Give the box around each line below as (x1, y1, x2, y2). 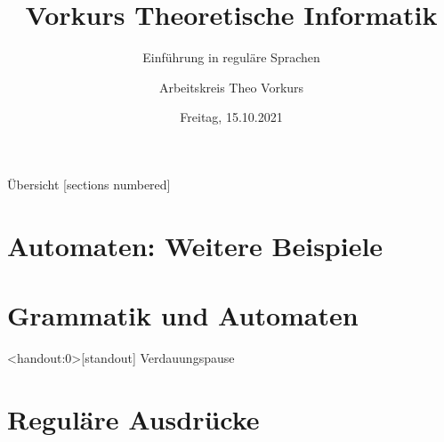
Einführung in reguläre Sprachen (142, 48, 320, 67)
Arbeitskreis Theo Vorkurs (158, 77, 304, 96)
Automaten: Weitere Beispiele (7, 227, 383, 263)
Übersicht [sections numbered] (7, 174, 171, 193)
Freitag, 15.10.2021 (180, 108, 283, 126)
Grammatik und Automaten (7, 297, 359, 334)
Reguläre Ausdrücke (7, 400, 260, 437)
